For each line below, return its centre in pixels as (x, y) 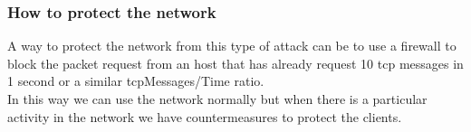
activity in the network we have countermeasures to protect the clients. (205, 116)
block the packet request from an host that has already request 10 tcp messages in (235, 63)
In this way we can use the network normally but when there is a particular (217, 99)
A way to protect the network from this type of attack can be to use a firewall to (232, 46)
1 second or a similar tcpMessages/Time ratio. (136, 81)
